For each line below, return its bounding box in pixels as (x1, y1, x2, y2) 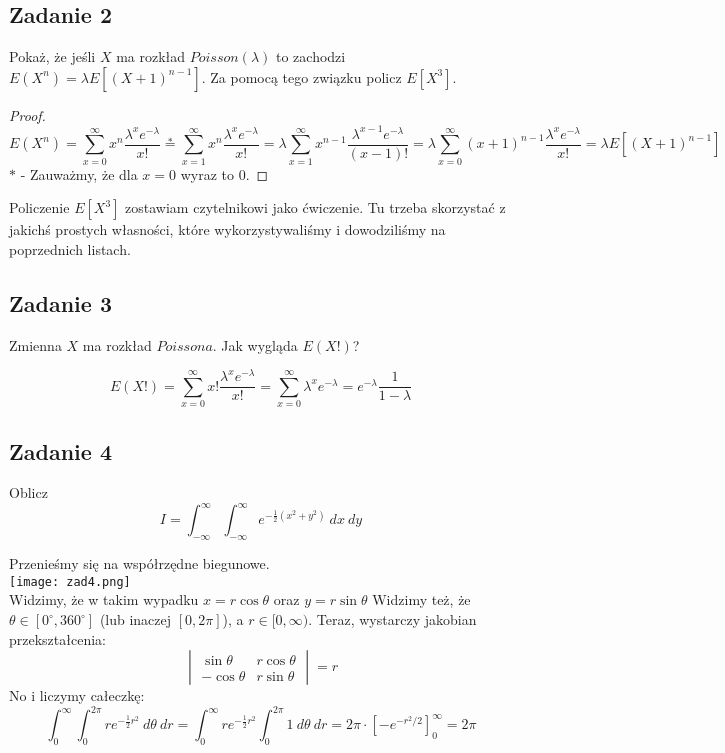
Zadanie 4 (9, 435, 112, 466)
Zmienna (9, 334, 62, 355)
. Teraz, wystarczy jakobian (308, 609, 477, 630)
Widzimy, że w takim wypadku (9, 589, 199, 610)
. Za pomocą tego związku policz (201, 66, 402, 87)
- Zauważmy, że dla (20, 163, 138, 184)
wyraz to (180, 163, 235, 184)
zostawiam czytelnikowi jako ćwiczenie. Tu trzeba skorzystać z (125, 197, 506, 218)
